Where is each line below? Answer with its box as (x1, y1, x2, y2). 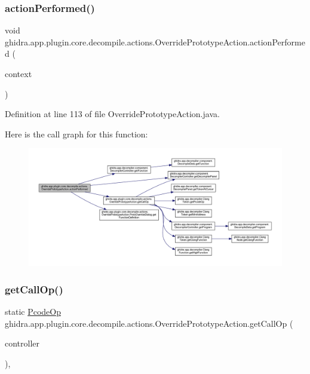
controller (5, 337, 40, 350)
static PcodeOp (5, 305, 62, 318)
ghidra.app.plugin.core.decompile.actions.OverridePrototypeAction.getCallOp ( (5, 317, 293, 329)
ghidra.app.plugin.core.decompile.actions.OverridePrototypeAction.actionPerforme (5, 35, 305, 48)
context (5, 68, 32, 79)
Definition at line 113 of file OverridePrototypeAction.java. (5, 108, 220, 120)
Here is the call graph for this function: (5, 127, 148, 140)
